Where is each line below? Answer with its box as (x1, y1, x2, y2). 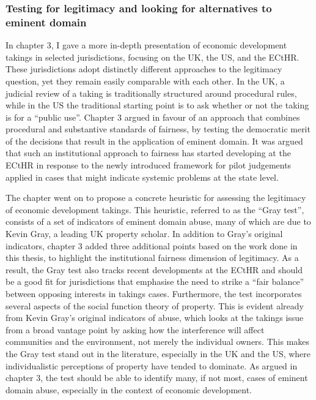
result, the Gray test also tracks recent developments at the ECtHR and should (6, 263, 303, 276)
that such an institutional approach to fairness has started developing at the (6, 146, 291, 159)
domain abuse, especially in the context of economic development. (6, 383, 252, 396)
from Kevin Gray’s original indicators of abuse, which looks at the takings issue (6, 311, 304, 324)
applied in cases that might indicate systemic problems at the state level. (6, 170, 279, 183)
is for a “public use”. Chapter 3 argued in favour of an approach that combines (6, 110, 300, 123)
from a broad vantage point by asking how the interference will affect (6, 323, 265, 336)
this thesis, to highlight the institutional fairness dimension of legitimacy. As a (6, 251, 299, 264)
